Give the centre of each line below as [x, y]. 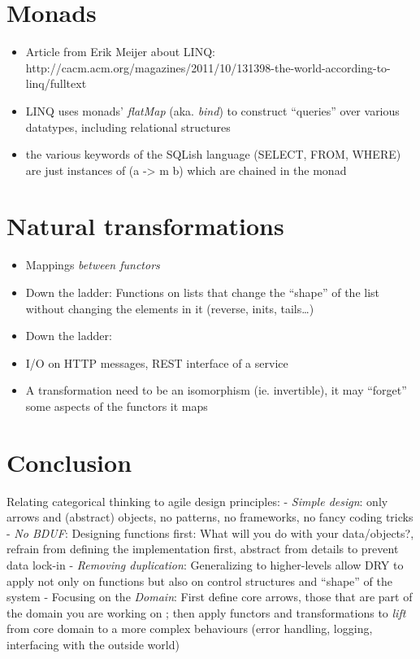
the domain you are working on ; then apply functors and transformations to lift [206, 612]
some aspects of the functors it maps [117, 406]
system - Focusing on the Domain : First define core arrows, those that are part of [210, 597]
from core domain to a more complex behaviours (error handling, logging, [190, 628]
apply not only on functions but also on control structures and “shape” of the [199, 580]
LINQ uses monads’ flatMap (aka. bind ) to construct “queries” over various [212, 110]
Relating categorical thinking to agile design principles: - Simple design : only [197, 501]
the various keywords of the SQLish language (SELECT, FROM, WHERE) [213, 154]
